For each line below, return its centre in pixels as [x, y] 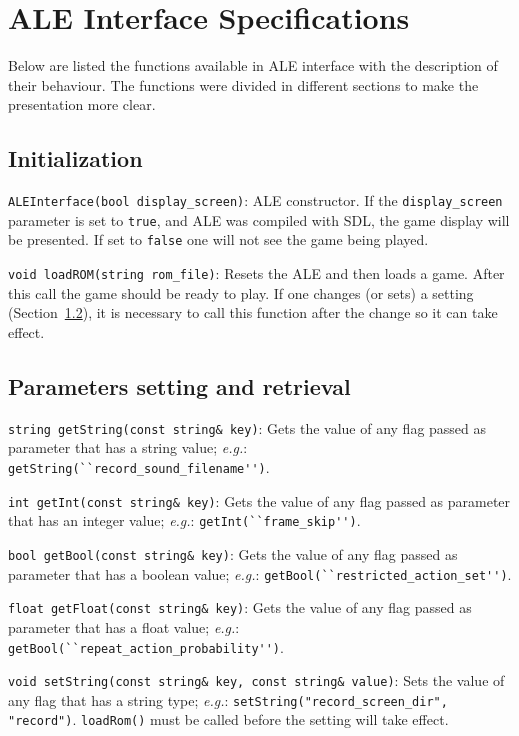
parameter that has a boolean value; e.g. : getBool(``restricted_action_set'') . [260, 573]
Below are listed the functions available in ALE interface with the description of [253, 65]
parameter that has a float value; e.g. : [124, 626]
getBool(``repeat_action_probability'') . [146, 646]
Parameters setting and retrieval [179, 385]
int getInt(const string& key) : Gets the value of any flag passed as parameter [259, 500]
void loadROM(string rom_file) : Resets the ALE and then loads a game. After [256, 273]
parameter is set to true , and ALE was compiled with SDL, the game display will [259, 219]
